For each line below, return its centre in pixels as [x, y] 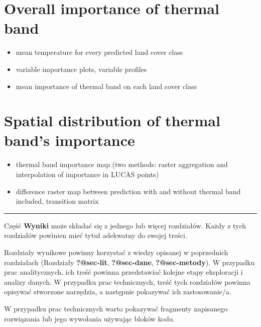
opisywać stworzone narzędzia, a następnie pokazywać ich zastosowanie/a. [118, 292]
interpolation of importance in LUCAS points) [87, 174]
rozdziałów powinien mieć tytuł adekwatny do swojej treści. [96, 235]
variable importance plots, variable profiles [81, 69]
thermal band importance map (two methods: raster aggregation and [122, 164]
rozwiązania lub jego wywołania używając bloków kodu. [90, 318]
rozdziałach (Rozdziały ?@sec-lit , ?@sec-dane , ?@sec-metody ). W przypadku [129, 262]
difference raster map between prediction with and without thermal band [128, 191]
